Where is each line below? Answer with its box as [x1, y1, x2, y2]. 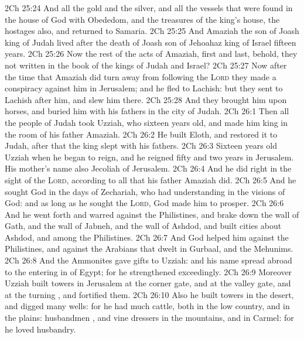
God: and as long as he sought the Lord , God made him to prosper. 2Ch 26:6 [5, 197, 284, 209]
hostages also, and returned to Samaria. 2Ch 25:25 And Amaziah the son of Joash [5, 25, 299, 37]
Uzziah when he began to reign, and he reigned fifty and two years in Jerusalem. [5, 150, 294, 163]
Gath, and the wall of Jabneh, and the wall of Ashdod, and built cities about [5, 220, 282, 232]
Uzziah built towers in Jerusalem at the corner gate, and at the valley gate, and [5, 277, 291, 289]
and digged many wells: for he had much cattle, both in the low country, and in [5, 300, 290, 312]
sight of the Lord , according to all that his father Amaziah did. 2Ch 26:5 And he [5, 173, 296, 186]
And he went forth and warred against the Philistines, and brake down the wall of [5, 208, 299, 220]
